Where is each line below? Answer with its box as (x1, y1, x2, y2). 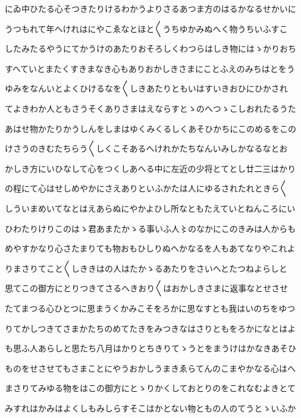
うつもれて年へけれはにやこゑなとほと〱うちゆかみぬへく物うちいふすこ (5, 22, 288, 34)
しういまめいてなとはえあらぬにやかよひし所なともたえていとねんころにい (5, 202, 296, 214)
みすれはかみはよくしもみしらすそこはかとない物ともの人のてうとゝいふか (5, 401, 296, 414)
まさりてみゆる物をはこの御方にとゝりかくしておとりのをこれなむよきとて (5, 382, 296, 394)
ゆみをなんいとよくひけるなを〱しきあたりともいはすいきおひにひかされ (5, 82, 288, 95)
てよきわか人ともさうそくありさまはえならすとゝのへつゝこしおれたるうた (5, 102, 296, 114)
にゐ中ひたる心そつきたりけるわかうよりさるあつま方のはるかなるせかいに (5, 2, 296, 14)
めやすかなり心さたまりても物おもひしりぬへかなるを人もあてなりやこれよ (5, 242, 296, 254)
